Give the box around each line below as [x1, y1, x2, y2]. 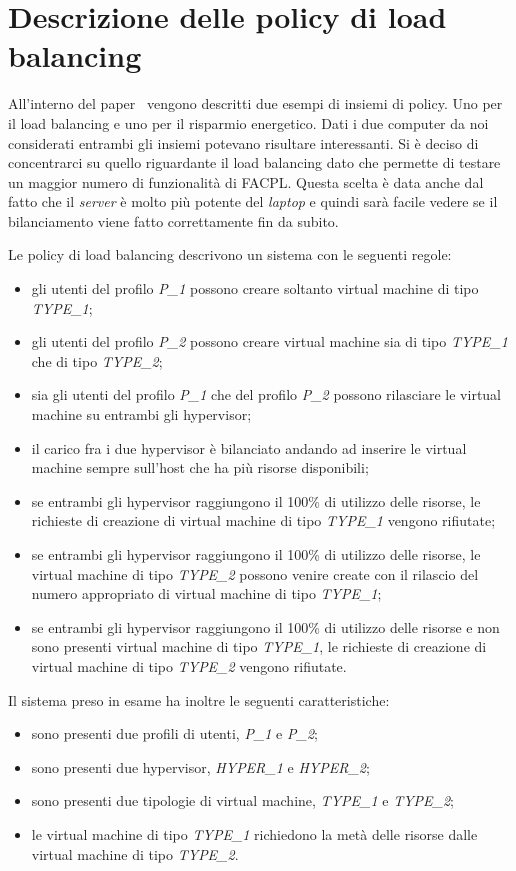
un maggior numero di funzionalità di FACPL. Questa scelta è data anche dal [8, 171, 484, 192]
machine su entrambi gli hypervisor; [31, 404, 252, 425]
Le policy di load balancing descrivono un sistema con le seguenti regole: [8, 244, 452, 265]
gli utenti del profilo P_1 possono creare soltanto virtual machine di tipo [31, 278, 479, 299]
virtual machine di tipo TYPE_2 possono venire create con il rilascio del [31, 563, 479, 584]
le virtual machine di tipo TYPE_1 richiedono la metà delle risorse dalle [31, 823, 478, 844]
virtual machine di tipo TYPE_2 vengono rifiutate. [31, 655, 347, 676]
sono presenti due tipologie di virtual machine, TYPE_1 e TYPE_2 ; [31, 790, 454, 811]
